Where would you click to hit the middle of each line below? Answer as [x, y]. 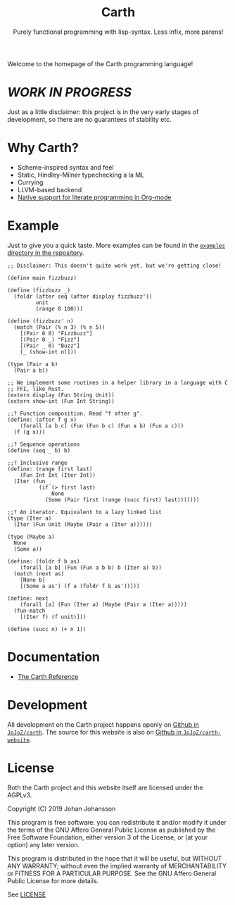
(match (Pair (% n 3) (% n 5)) [59, 327]
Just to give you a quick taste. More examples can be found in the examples [116, 245]
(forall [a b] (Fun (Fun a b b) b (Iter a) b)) [91, 568]
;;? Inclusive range [38, 463]
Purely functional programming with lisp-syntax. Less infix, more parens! [118, 32]
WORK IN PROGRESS [70, 93]
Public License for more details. [53, 880]
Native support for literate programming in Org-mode [94, 197]
